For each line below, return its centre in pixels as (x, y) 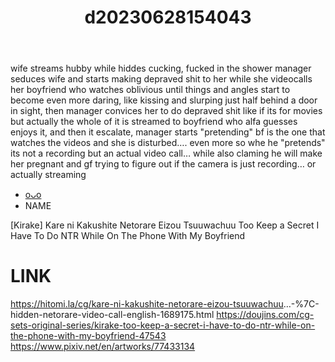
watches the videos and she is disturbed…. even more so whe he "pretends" (168, 143)
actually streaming (48, 175)
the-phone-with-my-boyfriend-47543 (88, 336)
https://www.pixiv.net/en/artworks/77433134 (103, 347)
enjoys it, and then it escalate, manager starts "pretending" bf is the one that (168, 132)
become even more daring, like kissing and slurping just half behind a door (164, 100)
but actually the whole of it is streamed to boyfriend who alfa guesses (154, 122)
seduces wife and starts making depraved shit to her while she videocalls (161, 79)
